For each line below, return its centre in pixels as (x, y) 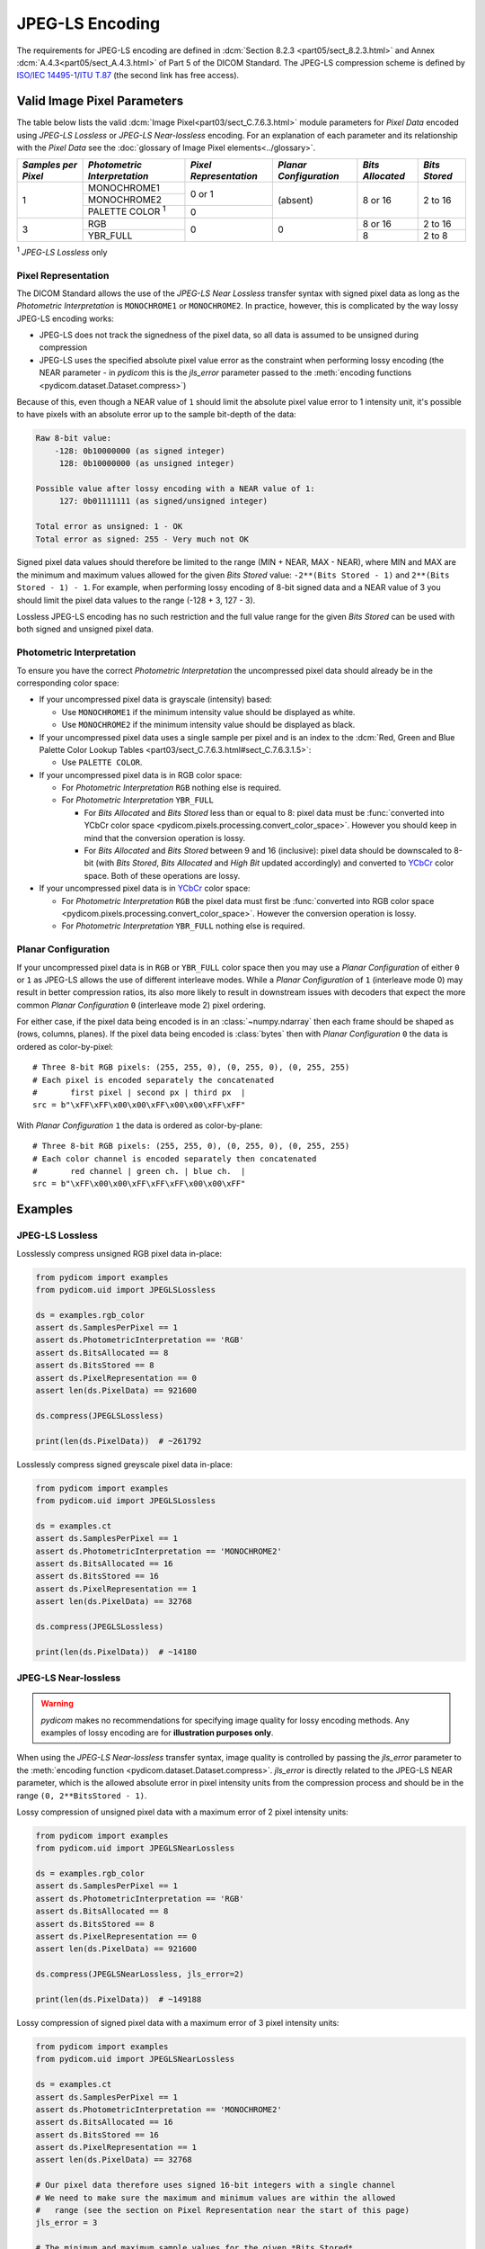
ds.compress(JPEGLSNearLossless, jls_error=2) (140, 1974)
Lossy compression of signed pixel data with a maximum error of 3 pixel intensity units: (178, 2022)
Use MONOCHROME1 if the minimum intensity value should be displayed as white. (208, 712)
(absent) (295, 200)
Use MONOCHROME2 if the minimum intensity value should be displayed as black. (208, 725)
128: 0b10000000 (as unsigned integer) (147, 464)
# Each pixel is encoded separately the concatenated (153, 1080)
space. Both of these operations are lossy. (162, 875)
